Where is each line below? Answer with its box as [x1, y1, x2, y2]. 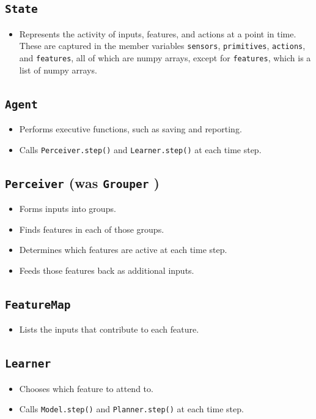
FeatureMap [5, 298, 71, 311]
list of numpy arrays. [19, 63, 97, 76]
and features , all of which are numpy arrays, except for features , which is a [19, 51, 311, 64]
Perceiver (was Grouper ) [5, 173, 160, 192]
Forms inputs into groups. [19, 202, 116, 215]
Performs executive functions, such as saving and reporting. [19, 123, 242, 135]
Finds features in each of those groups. [19, 222, 164, 235]
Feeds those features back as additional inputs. [19, 263, 194, 276]
